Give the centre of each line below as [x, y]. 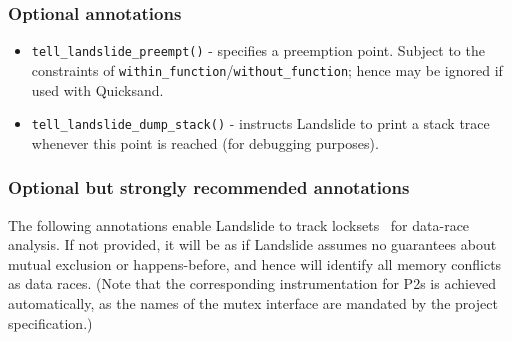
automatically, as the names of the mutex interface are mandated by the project [253, 302]
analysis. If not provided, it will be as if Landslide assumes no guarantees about [252, 244]
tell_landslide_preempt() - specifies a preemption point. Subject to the [258, 50]
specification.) [50, 322]
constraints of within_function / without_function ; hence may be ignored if [267, 69]
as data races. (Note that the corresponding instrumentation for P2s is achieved [252, 283]
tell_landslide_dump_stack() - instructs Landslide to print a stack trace [260, 123]
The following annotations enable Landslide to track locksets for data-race [239, 224]
